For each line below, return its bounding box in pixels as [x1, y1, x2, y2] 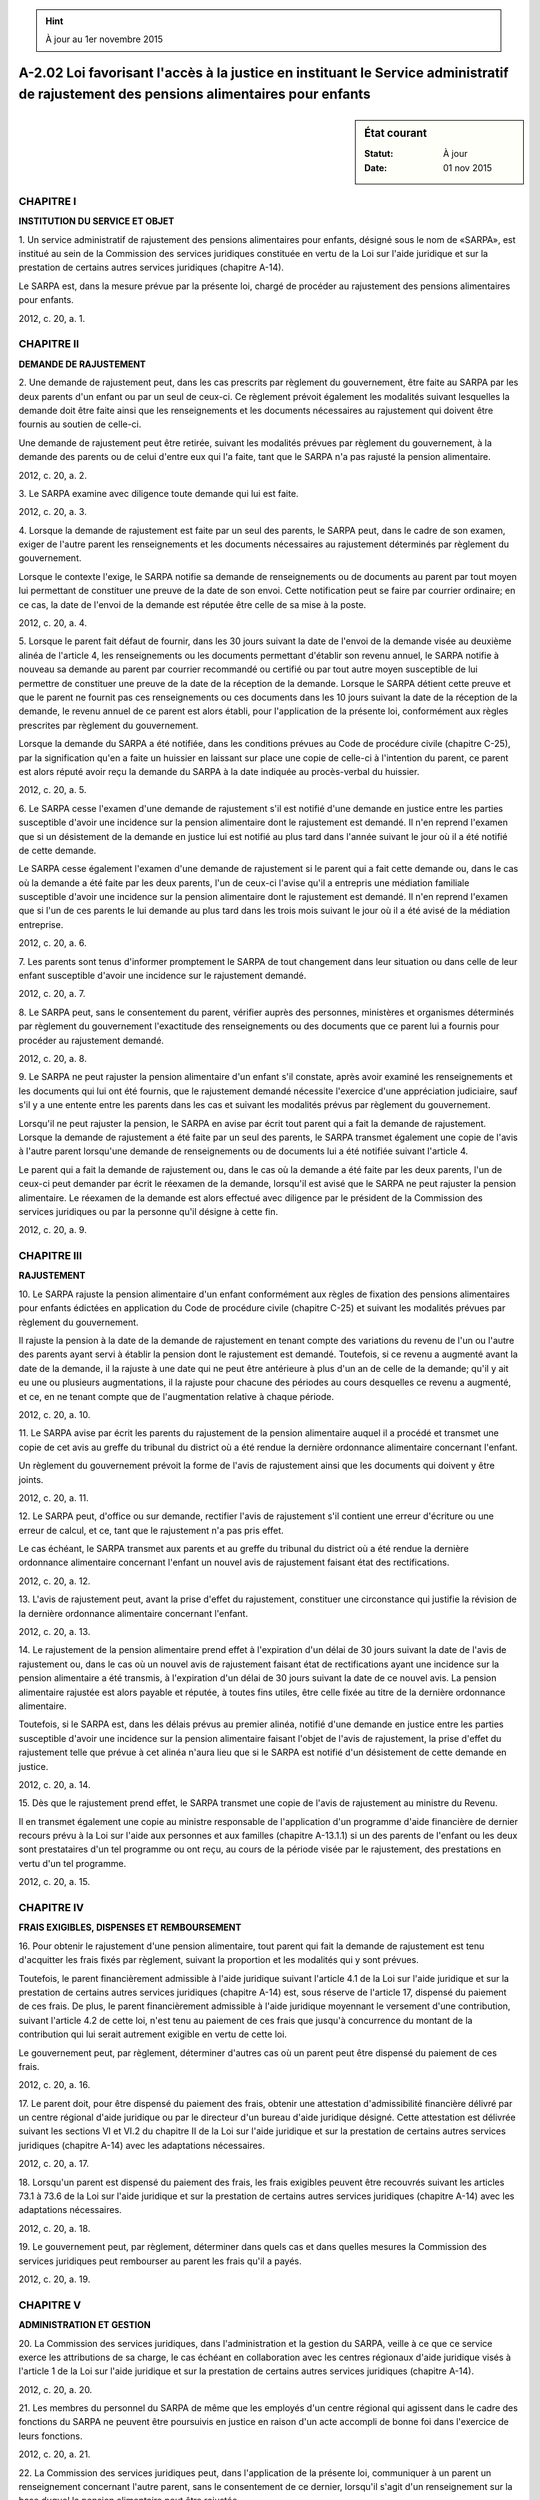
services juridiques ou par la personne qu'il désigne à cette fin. [18, 1205, 279, 1217]
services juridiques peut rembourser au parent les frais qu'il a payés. [18, 2255, 302, 2267]
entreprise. [18, 918, 64, 930]
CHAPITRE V [18, 2298, 82, 2312]
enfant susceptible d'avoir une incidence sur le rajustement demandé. [18, 970, 307, 982]
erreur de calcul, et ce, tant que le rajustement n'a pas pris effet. [18, 1524, 284, 1536]
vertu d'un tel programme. [18, 1857, 127, 1869]
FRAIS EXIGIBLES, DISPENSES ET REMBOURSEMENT [18, 1921, 242, 1934]
